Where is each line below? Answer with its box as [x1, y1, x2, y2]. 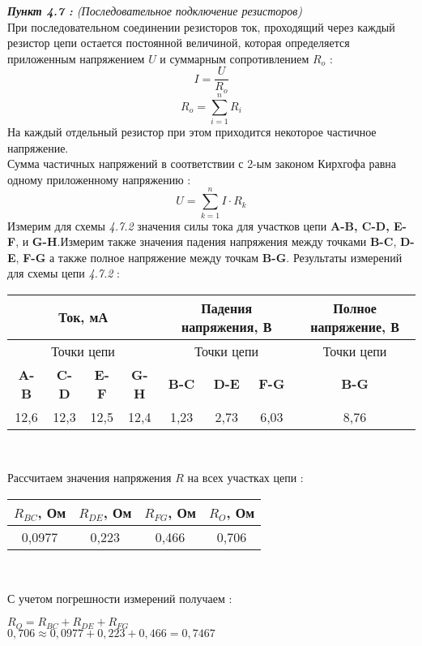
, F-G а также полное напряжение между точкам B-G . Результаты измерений [15, 248, 403, 265]
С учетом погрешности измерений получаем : [7, 589, 232, 606]
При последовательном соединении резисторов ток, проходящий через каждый [7, 18, 395, 35]
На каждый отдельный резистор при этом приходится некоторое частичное [7, 123, 377, 140]
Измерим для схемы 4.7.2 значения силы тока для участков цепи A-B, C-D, [7, 217, 390, 234]
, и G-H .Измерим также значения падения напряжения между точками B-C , [15, 233, 397, 250]
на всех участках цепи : [187, 469, 304, 486]
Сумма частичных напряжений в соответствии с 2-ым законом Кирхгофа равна [7, 155, 397, 172]
